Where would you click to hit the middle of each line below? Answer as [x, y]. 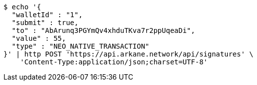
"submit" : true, [45, 23]
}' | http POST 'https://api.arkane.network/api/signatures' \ [128, 54]
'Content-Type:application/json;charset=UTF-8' [114, 62]
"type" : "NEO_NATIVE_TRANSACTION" [81, 46]
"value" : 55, [39, 38]
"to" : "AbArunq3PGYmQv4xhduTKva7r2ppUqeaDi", [103, 30]
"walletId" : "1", [47, 15]
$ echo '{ [22, 7]
